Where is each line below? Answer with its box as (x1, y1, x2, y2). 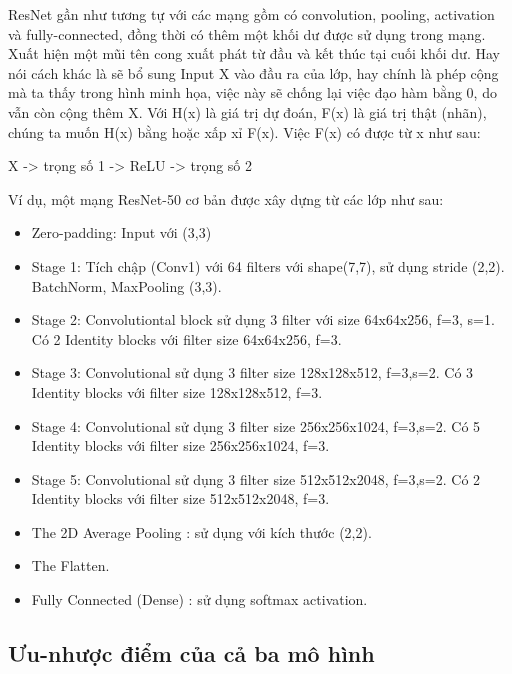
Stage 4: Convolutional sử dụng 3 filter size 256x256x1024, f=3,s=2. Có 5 (31, 415, 481, 436)
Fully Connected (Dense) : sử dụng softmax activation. (31, 589, 368, 610)
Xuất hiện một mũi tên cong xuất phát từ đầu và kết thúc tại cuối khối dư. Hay (8, 43, 500, 64)
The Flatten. (31, 555, 110, 576)
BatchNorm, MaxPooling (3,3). (31, 275, 222, 296)
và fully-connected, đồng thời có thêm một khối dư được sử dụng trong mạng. (8, 23, 486, 44)
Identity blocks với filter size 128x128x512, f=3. (31, 381, 323, 402)
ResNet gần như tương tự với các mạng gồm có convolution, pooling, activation (8, 4, 495, 24)
